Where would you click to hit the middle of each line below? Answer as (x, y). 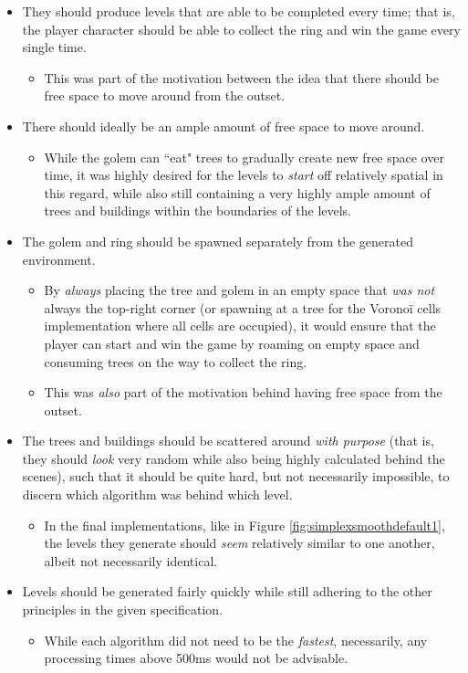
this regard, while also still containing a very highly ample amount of (237, 192)
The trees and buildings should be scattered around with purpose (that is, (228, 441)
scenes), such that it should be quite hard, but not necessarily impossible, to (236, 476)
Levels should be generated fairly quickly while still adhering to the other (227, 591)
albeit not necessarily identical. (131, 560)
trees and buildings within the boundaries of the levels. (198, 210)
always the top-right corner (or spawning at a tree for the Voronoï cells (243, 307)
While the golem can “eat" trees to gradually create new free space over (244, 157)
